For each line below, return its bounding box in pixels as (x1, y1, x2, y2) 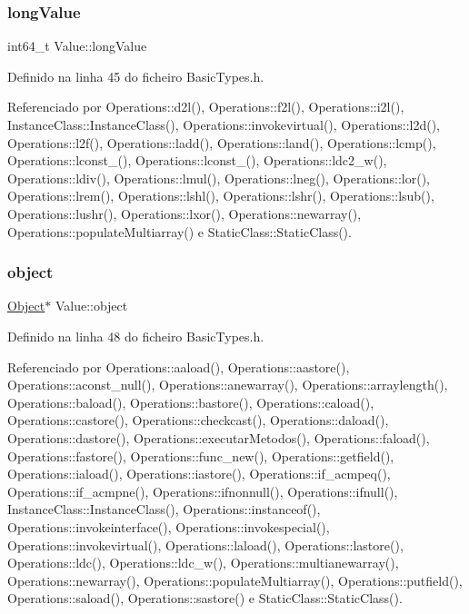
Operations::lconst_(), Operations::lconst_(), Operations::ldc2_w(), (7, 151, 387, 170)
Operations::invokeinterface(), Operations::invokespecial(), (7, 517, 330, 536)
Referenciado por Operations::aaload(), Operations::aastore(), (7, 357, 350, 376)
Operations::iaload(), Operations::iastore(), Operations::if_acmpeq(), (7, 464, 391, 483)
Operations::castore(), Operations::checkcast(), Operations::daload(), (7, 411, 389, 430)
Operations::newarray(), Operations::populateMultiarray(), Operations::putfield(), (7, 570, 463, 589)
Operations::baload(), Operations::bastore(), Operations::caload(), (7, 392, 374, 411)
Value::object (55, 296, 128, 315)
